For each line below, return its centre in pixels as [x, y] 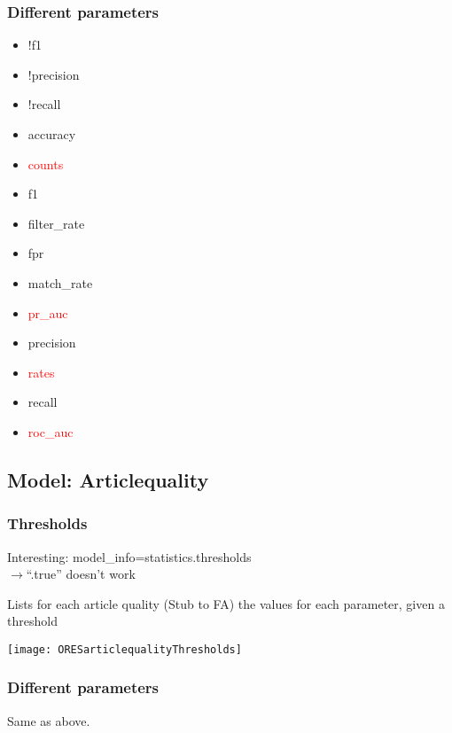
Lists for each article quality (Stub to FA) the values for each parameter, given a [226, 603]
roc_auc [51, 431]
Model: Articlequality [108, 479]
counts [46, 164]
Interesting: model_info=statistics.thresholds [129, 556]
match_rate [60, 282]
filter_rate [56, 223]
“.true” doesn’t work [81, 574]
